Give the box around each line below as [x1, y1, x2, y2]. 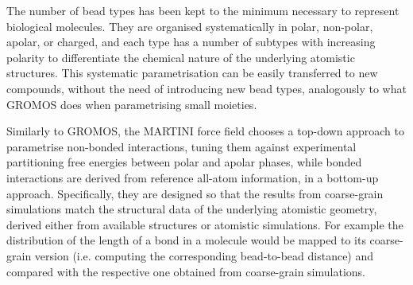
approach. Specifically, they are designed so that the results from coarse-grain [6, 185, 384, 201]
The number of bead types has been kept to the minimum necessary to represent [6, 2, 399, 18]
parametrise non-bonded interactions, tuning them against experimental [6, 138, 357, 154]
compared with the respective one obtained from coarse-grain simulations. [6, 263, 365, 279]
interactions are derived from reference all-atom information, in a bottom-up [6, 169, 379, 185]
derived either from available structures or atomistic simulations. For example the [6, 216, 403, 232]
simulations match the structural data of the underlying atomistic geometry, [6, 201, 377, 217]
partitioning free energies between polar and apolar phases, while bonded [6, 154, 362, 170]
